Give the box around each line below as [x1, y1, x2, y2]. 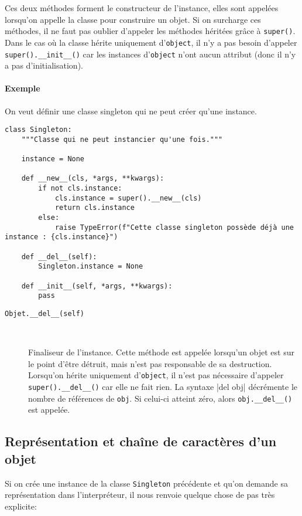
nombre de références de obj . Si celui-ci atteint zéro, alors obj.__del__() [28, 392, 293, 404]
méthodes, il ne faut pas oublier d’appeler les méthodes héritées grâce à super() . [5, 25, 296, 37]
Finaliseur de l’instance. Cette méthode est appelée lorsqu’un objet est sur [28, 346, 294, 358]
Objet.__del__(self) [5, 309, 85, 318]
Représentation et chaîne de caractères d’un [5, 432, 277, 450]
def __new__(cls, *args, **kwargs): [21, 174, 164, 183]
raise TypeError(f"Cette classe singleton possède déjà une [54, 223, 294, 232]
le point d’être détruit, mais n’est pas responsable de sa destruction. [28, 357, 272, 369]
